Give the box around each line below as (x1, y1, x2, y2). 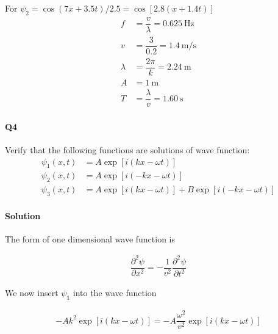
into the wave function (73, 286, 157, 299)
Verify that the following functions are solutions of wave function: (5, 143, 250, 156)
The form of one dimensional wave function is (5, 232, 176, 245)
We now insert (5, 286, 59, 299)
